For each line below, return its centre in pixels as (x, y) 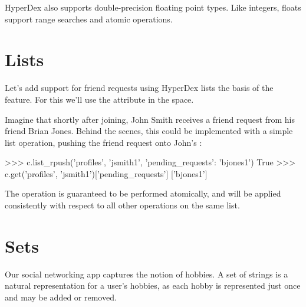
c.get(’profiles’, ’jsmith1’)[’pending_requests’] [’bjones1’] (106, 173)
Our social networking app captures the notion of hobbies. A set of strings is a (147, 274)
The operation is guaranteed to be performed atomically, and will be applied (143, 193)
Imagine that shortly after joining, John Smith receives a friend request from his (150, 119)
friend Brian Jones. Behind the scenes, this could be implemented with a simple (149, 131)
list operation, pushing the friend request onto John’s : (103, 142)
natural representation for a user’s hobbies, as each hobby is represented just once (153, 285)
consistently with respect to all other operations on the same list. (122, 205)
